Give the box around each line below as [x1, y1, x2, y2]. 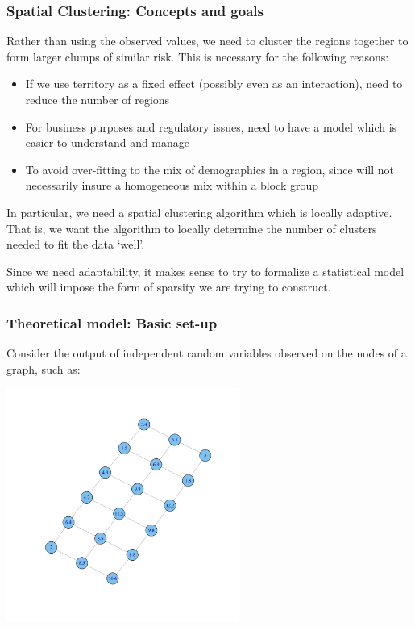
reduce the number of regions [25, 91, 170, 107]
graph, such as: [6, 360, 81, 377]
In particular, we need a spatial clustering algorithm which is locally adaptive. [6, 203, 392, 220]
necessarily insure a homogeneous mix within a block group [25, 177, 319, 194]
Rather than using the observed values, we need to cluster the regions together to [6, 32, 409, 49]
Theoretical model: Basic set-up [6, 312, 218, 332]
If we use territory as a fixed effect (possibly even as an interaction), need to [25, 75, 403, 92]
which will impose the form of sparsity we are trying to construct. [6, 278, 331, 295]
